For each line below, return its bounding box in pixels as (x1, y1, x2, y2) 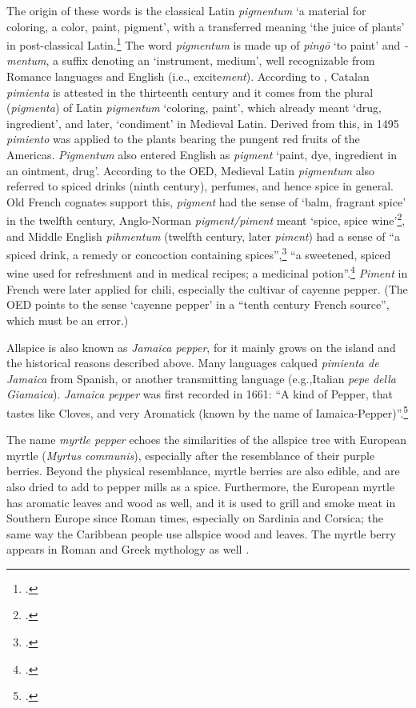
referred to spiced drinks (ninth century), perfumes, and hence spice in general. (6, 178, 394, 194)
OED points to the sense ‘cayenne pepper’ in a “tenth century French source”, (6, 296, 390, 313)
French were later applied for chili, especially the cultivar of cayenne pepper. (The (6, 280, 408, 297)
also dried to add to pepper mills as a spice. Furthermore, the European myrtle (6, 478, 395, 494)
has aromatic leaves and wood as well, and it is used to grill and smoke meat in (6, 494, 396, 510)
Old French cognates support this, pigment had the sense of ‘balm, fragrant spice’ (6, 193, 406, 210)
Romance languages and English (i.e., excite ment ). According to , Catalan (6, 68, 370, 85)
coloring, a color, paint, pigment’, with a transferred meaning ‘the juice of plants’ (6, 18, 405, 34)
